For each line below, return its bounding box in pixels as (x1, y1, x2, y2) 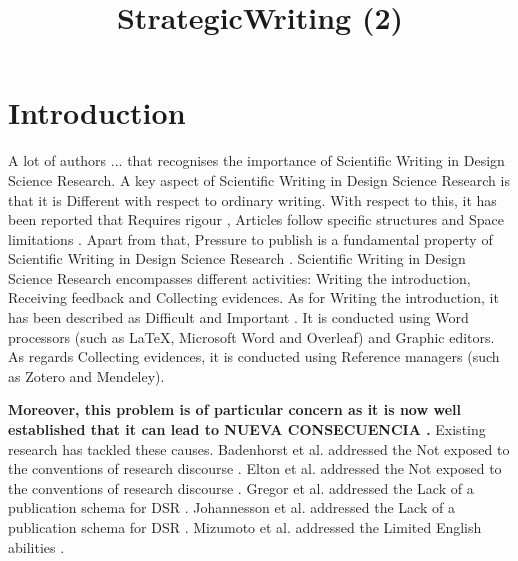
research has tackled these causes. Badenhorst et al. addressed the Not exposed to (8, 438, 510, 459)
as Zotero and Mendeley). (8, 365, 165, 386)
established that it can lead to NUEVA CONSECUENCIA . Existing (8, 419, 486, 440)
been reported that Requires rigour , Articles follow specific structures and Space (8, 209, 504, 230)
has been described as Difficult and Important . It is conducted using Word (8, 307, 469, 328)
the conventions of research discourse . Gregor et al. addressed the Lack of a (8, 477, 474, 498)
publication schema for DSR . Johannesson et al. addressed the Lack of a (8, 497, 455, 518)
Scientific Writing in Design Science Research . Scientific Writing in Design (8, 248, 466, 269)
